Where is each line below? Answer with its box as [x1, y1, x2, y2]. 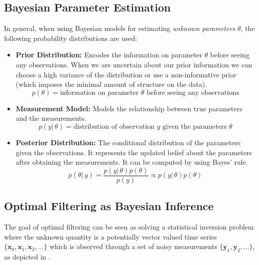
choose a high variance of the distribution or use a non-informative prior [15, 69, 237, 79]
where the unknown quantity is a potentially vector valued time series [4, 231, 217, 242]
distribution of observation [73, 123, 155, 130]
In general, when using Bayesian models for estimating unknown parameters [4, 23, 236, 33]
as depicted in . [4, 251, 51, 262]
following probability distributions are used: [4, 32, 137, 43]
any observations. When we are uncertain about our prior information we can [15, 59, 252, 69]
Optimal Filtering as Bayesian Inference [4, 198, 214, 214]
